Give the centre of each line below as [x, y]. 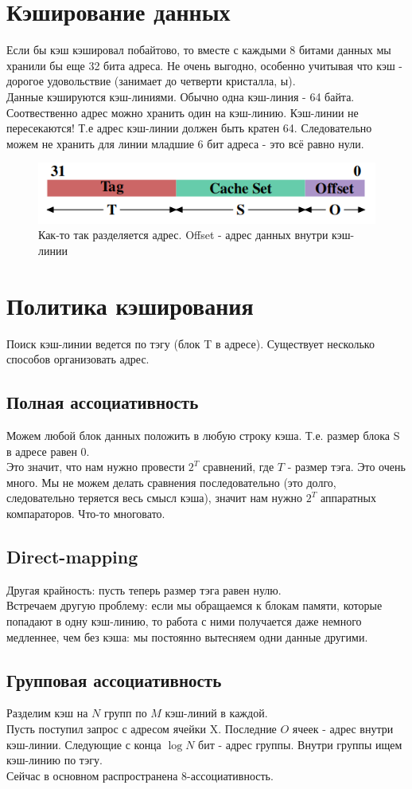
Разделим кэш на [47, 713]
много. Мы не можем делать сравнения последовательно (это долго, [171, 482]
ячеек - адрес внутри [343, 728]
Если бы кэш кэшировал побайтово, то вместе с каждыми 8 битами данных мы [199, 50]
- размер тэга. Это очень [346, 467]
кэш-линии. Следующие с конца [84, 744]
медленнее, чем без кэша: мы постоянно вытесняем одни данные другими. [187, 636]
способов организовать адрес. [78, 359]
